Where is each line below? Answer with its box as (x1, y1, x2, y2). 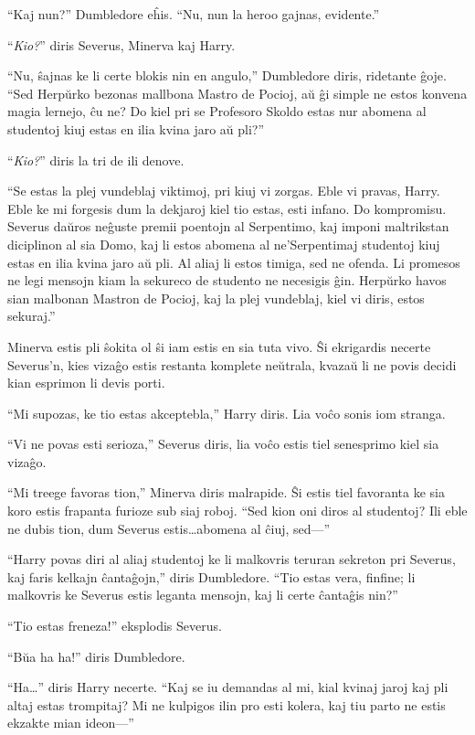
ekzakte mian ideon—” (7, 713, 134, 732)
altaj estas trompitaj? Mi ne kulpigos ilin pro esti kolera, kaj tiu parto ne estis (7, 695, 446, 714)
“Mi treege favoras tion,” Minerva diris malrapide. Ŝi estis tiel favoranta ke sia (7, 483, 445, 502)
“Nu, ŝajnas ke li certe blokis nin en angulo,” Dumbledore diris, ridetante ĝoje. (7, 66, 447, 85)
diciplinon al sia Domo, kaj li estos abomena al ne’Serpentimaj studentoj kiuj (7, 234, 440, 253)
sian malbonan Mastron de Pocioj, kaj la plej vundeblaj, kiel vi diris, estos (7, 288, 425, 307)
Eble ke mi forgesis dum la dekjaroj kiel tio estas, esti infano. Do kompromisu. (7, 198, 447, 218)
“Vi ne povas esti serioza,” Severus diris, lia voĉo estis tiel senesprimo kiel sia (7, 434, 439, 453)
